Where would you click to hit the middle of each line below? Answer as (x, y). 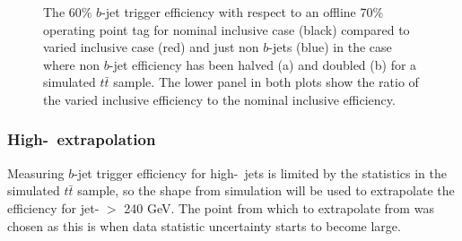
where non (72, 64)
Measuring (36, 172)
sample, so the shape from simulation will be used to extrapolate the (266, 190)
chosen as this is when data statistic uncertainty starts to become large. (204, 225)
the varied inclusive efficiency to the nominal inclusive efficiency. (219, 99)
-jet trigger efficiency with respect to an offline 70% (243, 12)
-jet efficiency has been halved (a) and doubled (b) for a (263, 64)
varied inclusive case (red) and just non (151, 47)
